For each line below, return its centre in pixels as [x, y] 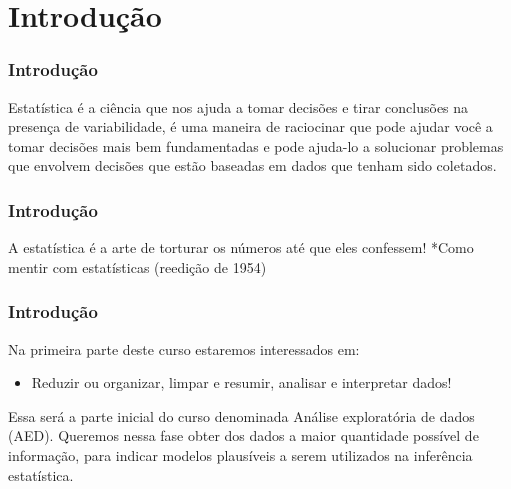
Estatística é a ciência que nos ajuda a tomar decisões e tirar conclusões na [238, 106]
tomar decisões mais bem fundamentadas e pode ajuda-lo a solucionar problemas [256, 145]
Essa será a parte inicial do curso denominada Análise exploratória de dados [241, 415]
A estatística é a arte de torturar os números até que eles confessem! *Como [241, 247]
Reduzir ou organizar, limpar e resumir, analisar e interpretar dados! [241, 382]
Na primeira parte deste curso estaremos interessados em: [184, 348]
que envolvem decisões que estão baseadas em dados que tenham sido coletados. [252, 165]
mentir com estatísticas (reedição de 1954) [137, 266]
